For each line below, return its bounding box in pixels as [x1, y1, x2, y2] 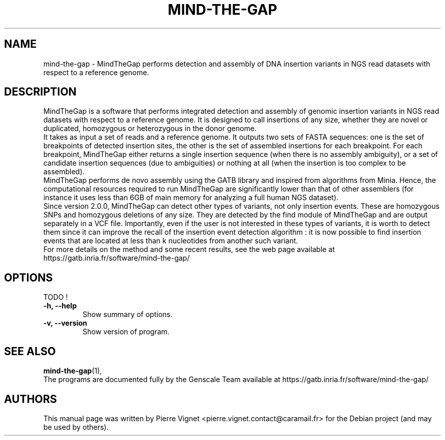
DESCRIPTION [4, 85, 77, 99]
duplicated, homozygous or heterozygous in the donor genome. [43, 124, 257, 133]
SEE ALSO [4, 344, 56, 358]
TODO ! [43, 293, 68, 302]
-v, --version [43, 319, 87, 328]
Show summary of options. [82, 310, 173, 319]
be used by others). [43, 422, 109, 431]
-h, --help [43, 301, 77, 310]
